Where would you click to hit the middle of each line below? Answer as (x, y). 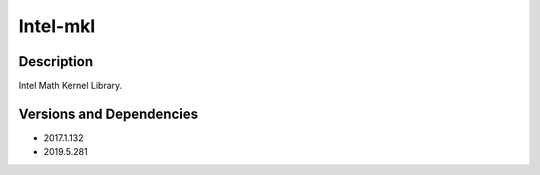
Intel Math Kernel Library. (70, 86)
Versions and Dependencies (108, 113)
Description (56, 61)
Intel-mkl (57, 26)
